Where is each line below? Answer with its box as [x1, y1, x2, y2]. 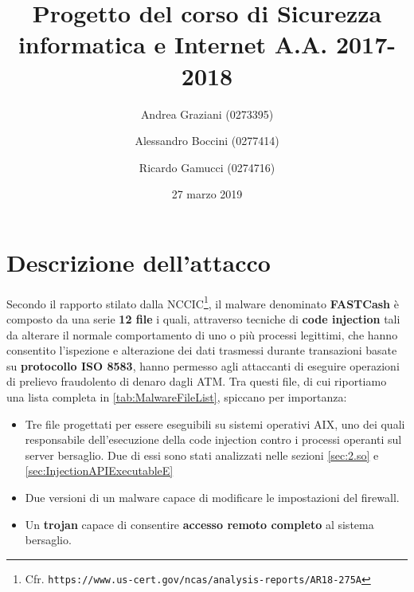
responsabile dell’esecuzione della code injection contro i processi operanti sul [25, 431, 402, 448]
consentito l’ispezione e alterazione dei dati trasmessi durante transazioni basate [6, 342, 397, 359]
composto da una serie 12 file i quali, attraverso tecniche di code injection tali [6, 311, 400, 327]
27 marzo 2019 [171, 186, 243, 202]
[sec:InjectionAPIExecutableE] [25, 462, 174, 479]
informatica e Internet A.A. [18, 28, 328, 61]
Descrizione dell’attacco [6, 245, 271, 278]
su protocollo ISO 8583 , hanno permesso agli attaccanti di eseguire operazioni [6, 357, 400, 374]
